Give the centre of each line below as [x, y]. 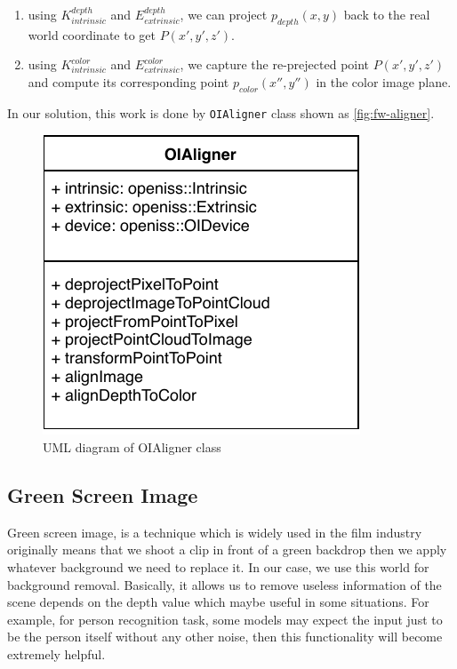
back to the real [387, 14]
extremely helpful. [56, 653]
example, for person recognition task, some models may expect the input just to [225, 619]
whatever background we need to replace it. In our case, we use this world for [218, 567]
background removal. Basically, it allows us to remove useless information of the [224, 584]
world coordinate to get [92, 34]
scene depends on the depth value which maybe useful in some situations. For [218, 602]
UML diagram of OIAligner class [132, 447]
